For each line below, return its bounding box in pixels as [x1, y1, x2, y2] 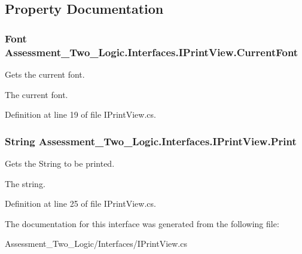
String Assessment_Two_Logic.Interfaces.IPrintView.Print [5, 133, 297, 148]
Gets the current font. [5, 68, 85, 80]
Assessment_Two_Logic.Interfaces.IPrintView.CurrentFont [5, 44, 298, 59]
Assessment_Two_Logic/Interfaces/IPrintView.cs [5, 237, 187, 250]
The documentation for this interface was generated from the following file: [5, 217, 279, 229]
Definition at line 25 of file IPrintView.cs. [5, 197, 156, 210]
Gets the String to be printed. [5, 157, 115, 169]
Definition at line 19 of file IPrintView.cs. [5, 108, 156, 121]
